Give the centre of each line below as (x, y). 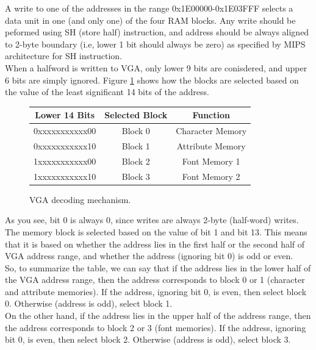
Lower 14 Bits (65, 115)
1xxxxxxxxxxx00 (65, 161)
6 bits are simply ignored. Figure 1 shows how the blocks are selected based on (152, 80)
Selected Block (136, 115)
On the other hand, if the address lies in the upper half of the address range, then (158, 316)
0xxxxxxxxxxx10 (65, 145)
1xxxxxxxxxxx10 (65, 176)
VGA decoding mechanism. (80, 199)
